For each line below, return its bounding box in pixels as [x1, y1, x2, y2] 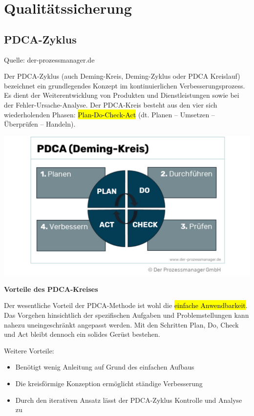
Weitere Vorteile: [4, 345, 54, 355]
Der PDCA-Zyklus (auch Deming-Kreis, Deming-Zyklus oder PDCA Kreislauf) [4, 71, 240, 81]
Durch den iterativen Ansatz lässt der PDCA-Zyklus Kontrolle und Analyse [15, 394, 242, 405]
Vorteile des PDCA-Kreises [4, 284, 98, 294]
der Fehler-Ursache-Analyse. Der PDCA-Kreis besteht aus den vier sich [4, 99, 217, 109]
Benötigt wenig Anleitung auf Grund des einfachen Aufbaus [15, 362, 194, 372]
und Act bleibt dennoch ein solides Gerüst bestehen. [4, 329, 160, 339]
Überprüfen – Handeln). [4, 119, 76, 129]
